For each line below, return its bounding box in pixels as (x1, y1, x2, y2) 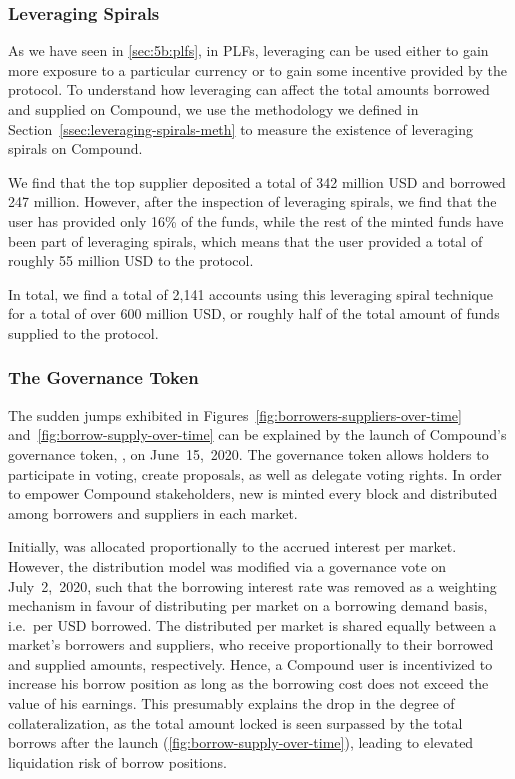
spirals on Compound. (8, 138, 143, 159)
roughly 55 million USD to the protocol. (8, 250, 254, 271)
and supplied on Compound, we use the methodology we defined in (8, 99, 419, 119)
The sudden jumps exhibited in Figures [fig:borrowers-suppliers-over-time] (8, 404, 462, 425)
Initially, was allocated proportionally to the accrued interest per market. (8, 536, 457, 557)
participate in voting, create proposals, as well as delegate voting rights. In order (8, 463, 502, 484)
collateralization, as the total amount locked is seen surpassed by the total (8, 712, 463, 733)
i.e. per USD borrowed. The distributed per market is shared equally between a (8, 614, 497, 635)
